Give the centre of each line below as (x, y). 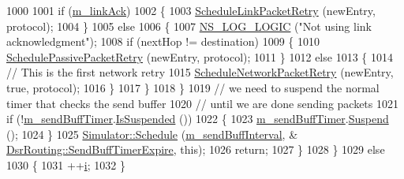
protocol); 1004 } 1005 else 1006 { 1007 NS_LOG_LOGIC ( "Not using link (189, 26)
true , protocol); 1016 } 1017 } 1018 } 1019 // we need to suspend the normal (193, 87)
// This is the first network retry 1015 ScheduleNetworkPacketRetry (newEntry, (200, 72)
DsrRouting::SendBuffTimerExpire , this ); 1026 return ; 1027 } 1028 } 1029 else (196, 149)
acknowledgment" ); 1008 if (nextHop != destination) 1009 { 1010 (163, 41)
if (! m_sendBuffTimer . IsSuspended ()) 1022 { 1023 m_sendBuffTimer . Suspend (198, 119)
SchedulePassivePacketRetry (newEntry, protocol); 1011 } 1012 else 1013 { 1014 (200, 56)
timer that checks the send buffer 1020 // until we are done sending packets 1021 (202, 103)
